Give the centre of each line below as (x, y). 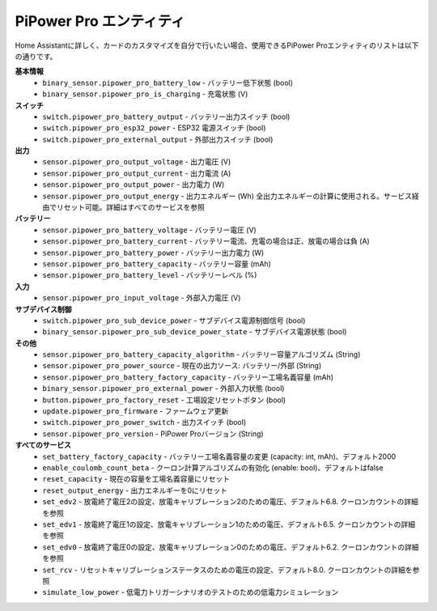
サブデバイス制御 (43, 309)
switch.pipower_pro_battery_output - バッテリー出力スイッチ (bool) (166, 117)
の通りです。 (36, 56)
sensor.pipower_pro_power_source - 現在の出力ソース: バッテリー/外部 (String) (182, 366)
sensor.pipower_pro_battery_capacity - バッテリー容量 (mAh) (157, 264)
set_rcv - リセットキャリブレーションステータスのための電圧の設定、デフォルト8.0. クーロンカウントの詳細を (227, 570)
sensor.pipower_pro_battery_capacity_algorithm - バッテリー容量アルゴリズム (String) (202, 354)
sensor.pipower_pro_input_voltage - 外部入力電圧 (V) (142, 298)
